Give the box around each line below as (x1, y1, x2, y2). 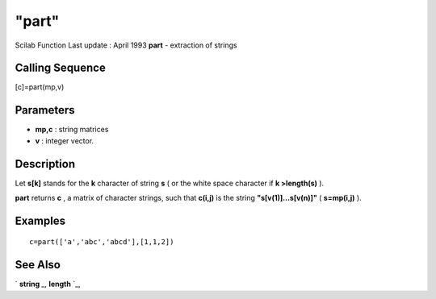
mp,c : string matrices (35, 125, 109, 135)
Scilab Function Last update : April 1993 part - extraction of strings (15, 40, 237, 50)
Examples (15, 214, 66, 227)
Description (15, 157, 76, 171)
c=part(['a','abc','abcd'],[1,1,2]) (29, 238, 174, 247)
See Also (15, 258, 61, 272)
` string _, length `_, (15, 279, 81, 289)
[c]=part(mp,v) (15, 82, 65, 92)
